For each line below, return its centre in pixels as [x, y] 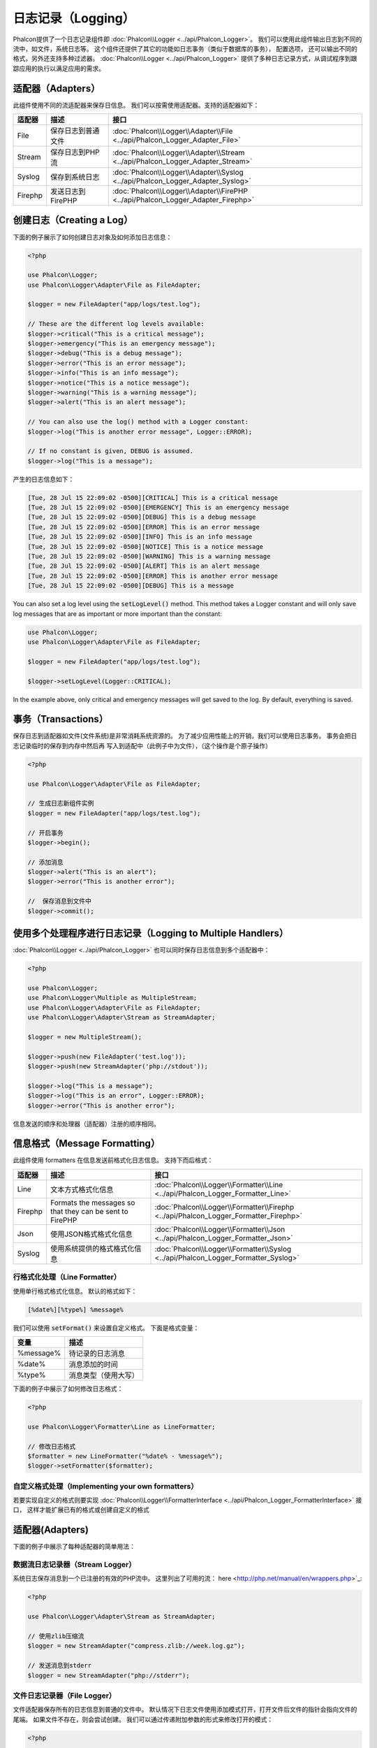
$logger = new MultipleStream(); [85, 1037]
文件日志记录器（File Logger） [65, 1696]
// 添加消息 [45, 862]
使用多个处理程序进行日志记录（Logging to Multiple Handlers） [151, 933]
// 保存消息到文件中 [60, 901]
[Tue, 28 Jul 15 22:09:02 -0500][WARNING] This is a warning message [149, 557]
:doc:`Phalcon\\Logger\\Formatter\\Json [220, 1229]
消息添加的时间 [93, 1364]
